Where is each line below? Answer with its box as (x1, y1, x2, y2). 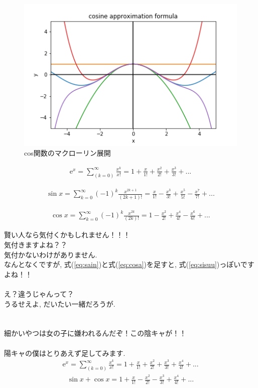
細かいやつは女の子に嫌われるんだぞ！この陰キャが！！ (4, 328, 187, 338)
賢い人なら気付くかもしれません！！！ (4, 229, 131, 240)
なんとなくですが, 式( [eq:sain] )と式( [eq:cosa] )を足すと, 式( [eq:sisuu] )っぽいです (4, 259, 254, 270)
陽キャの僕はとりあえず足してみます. (4, 347, 125, 358)
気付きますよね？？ (4, 239, 67, 250)
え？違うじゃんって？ (4, 289, 74, 299)
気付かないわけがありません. (4, 249, 97, 260)
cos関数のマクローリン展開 (24, 148, 111, 158)
